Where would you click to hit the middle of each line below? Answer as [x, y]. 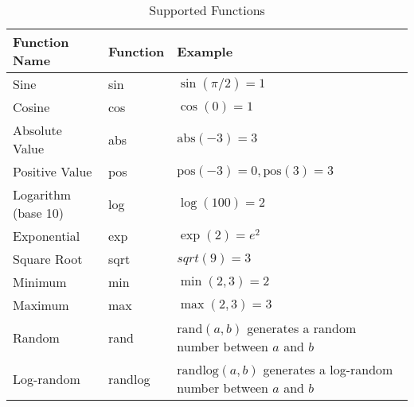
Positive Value [53, 171]
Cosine [31, 107]
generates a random [302, 328]
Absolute [37, 130]
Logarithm [42, 194]
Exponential [47, 236]
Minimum [40, 282]
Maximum [41, 305]
